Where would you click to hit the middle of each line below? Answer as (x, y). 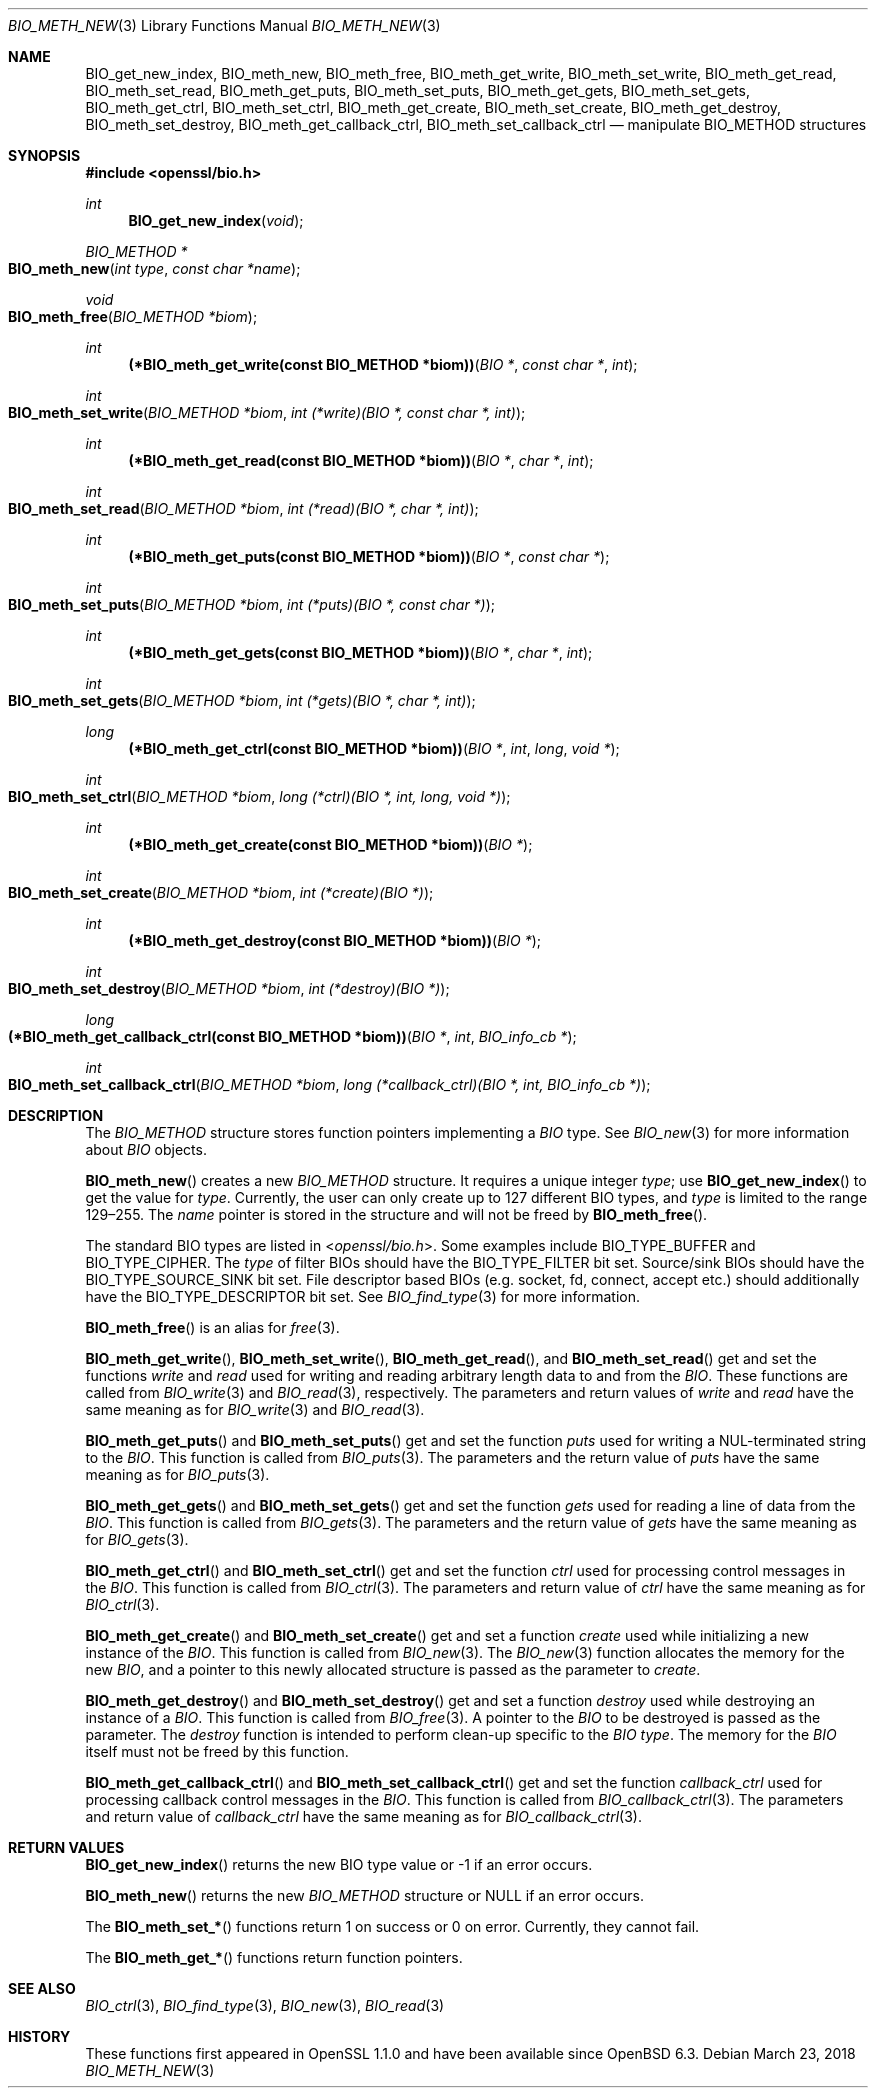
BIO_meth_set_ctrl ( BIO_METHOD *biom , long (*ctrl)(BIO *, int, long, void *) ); (259, 796)
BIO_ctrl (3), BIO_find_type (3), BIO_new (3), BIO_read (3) (265, 2005)
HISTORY (39, 2036)
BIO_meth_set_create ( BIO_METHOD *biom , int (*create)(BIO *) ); (221, 892)
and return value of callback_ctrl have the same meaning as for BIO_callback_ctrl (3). (363, 1816)
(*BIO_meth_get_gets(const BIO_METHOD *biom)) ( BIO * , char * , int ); (360, 652)
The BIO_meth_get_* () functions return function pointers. (274, 1957)
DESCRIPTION (56, 1115)
